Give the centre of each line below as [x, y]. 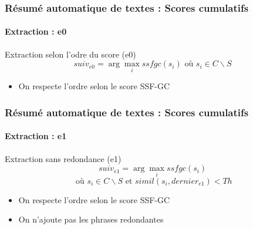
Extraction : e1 [36, 136]
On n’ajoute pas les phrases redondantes [91, 219]
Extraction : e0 [36, 31]
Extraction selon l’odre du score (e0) [70, 54]
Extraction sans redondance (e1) [63, 158]
